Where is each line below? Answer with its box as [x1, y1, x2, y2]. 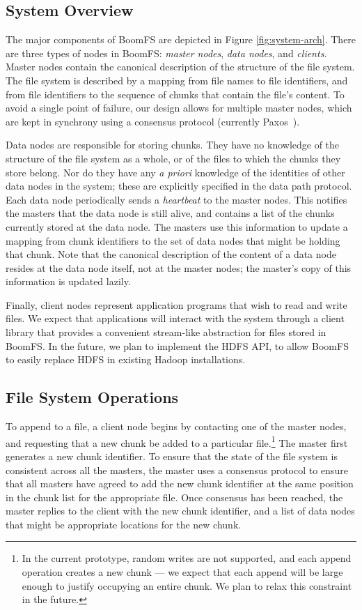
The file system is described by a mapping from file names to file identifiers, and [6, 73, 348, 87]
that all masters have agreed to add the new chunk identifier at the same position [6, 476, 354, 491]
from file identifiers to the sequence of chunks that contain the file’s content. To [6, 86, 345, 101]
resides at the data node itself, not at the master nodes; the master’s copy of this [6, 260, 352, 275]
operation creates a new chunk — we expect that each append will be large [22, 565, 343, 579]
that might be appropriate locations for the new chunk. [6, 517, 242, 531]
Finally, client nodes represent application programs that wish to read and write [6, 297, 347, 312]
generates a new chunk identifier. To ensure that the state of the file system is [6, 448, 338, 463]
